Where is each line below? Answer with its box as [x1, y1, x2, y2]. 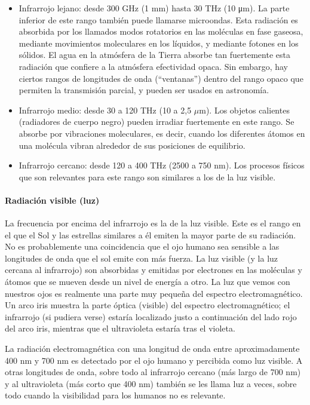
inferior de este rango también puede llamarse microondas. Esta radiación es [19, 13, 298, 26]
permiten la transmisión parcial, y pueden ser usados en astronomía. [19, 84, 269, 96]
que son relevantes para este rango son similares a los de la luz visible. [19, 170, 276, 183]
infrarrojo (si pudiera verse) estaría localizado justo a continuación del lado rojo [5, 310, 297, 323]
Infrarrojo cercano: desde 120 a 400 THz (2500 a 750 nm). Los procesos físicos [19, 159, 305, 171]
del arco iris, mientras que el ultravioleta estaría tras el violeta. [5, 322, 235, 335]
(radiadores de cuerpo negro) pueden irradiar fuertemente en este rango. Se [19, 115, 294, 128]
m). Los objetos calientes [199, 103, 290, 116]
